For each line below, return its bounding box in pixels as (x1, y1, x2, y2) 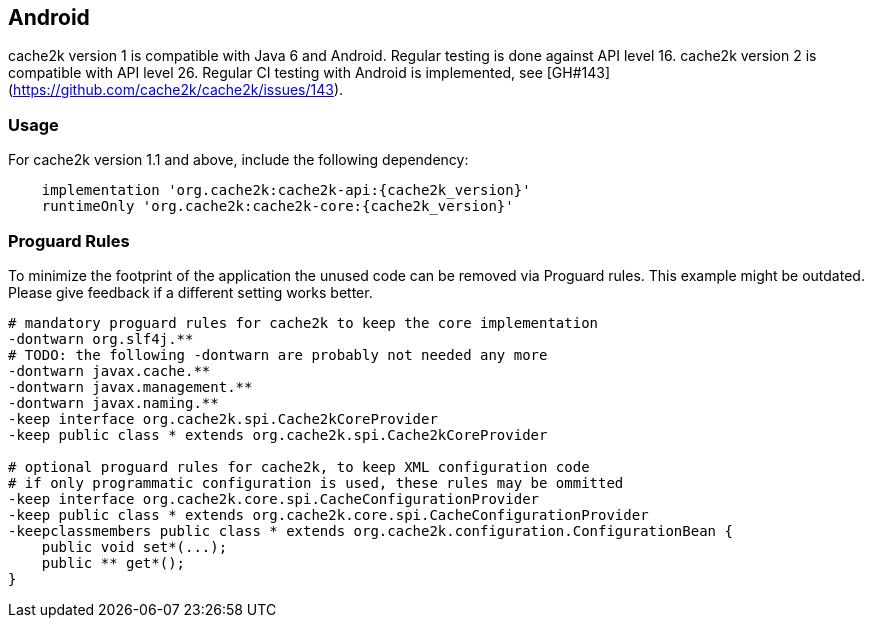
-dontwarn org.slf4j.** (8, 330, 194, 347)
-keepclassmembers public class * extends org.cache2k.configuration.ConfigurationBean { (8, 522, 733, 539)
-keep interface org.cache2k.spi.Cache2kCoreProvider (8, 410, 438, 427)
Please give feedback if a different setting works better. (8, 283, 373, 301)
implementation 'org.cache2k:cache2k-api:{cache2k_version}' (41, 182, 531, 199)
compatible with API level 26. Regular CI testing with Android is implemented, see (8, 64, 543, 82)
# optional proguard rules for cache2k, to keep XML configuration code (8, 458, 590, 475)
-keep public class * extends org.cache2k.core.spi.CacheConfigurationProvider (8, 506, 649, 523)
